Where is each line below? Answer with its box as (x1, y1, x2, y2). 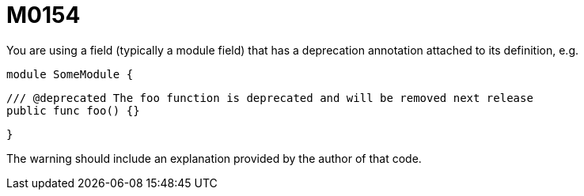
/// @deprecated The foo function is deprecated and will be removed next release (6, 91, 533, 104)
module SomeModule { (6, 67, 134, 81)
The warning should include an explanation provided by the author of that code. (6, 151, 422, 165)
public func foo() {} (6, 104, 140, 117)
